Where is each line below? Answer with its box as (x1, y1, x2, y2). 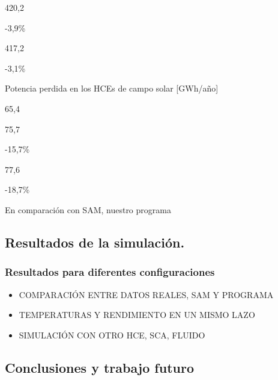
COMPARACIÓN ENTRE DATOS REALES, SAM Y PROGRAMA (19, 288, 274, 301)
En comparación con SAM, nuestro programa (5, 203, 171, 216)
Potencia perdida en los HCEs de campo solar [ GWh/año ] (5, 82, 219, 95)
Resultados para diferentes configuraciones (5, 264, 215, 279)
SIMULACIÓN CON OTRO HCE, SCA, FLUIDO (19, 328, 205, 341)
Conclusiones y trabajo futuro (5, 358, 194, 376)
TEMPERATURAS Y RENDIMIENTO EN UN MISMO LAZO (19, 308, 255, 321)
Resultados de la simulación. (5, 232, 185, 251)
